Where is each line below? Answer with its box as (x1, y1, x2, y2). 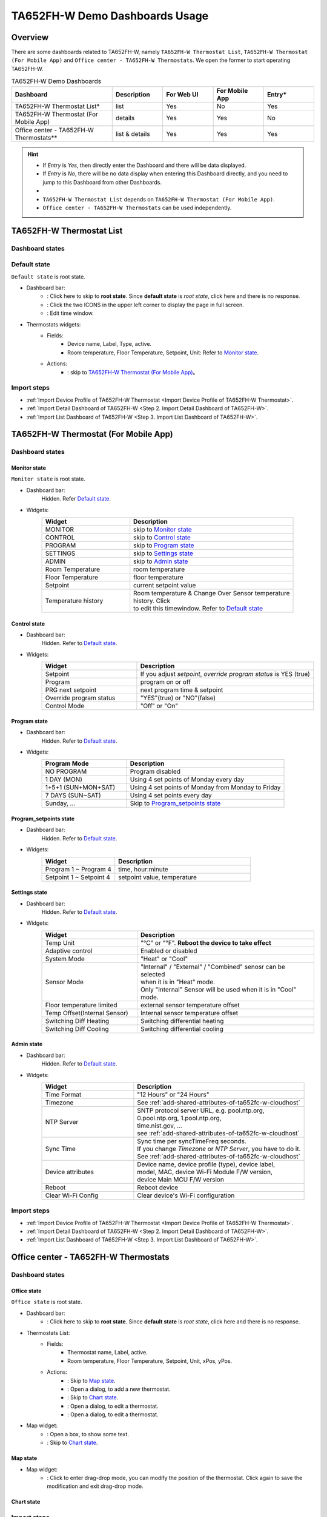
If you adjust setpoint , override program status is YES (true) (140, 670, 310, 678)
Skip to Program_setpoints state (130, 799, 221, 808)
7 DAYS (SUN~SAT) (45, 791, 101, 800)
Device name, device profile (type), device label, (137, 1160, 276, 1168)
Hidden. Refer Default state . (41, 495, 111, 502)
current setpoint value (133, 581, 196, 590)
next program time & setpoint (140, 686, 223, 694)
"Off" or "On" (140, 701, 179, 710)
